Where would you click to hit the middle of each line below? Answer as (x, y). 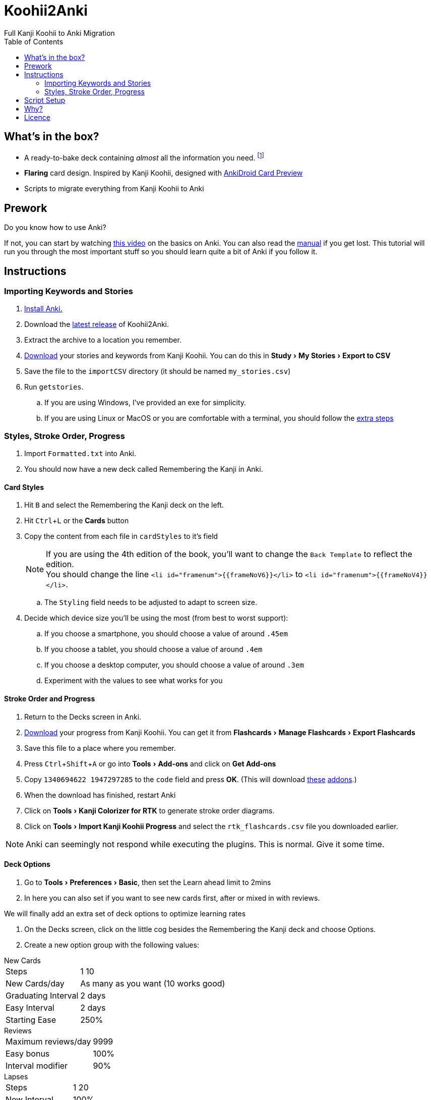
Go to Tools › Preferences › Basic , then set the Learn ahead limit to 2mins (148, 882)
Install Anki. (43, 309)
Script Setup (45, 100)
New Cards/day (35, 983)
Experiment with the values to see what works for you (134, 681)
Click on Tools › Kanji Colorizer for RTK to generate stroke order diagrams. (149, 810)
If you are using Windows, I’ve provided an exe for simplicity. (145, 403)
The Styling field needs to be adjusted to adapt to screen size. (151, 602)
